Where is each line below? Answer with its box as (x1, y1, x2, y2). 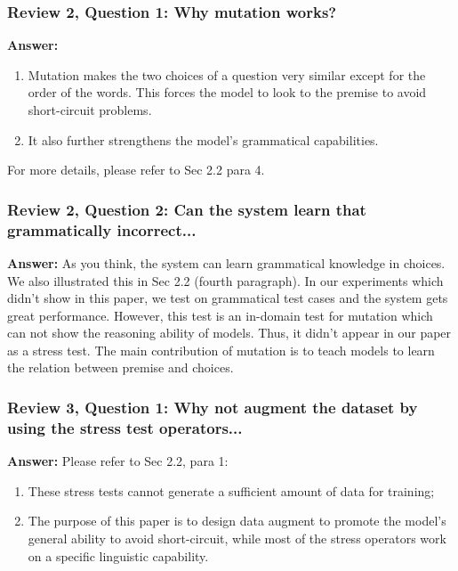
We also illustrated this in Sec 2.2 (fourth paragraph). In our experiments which (7, 271, 444, 290)
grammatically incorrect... (7, 218, 197, 241)
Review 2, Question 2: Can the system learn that (7, 198, 366, 220)
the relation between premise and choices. (7, 358, 234, 377)
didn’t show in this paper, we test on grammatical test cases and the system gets (7, 289, 448, 307)
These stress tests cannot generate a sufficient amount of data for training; (28, 481, 435, 500)
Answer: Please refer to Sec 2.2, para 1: (7, 452, 229, 470)
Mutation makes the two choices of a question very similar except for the (28, 65, 426, 84)
